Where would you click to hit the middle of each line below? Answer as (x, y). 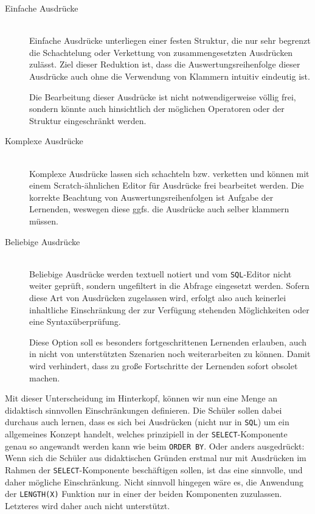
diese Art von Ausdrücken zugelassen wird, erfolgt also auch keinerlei (158, 297)
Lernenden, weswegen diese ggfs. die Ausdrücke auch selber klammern (159, 209)
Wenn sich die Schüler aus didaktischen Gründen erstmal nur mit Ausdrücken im (156, 458)
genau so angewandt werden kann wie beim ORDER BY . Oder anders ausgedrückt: (155, 446)
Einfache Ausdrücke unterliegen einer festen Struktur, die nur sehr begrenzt (170, 40)
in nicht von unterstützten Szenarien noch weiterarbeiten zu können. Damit (170, 354)
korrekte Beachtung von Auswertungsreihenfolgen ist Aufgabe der (151, 197)
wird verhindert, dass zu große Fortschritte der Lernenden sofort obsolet (164, 365)
